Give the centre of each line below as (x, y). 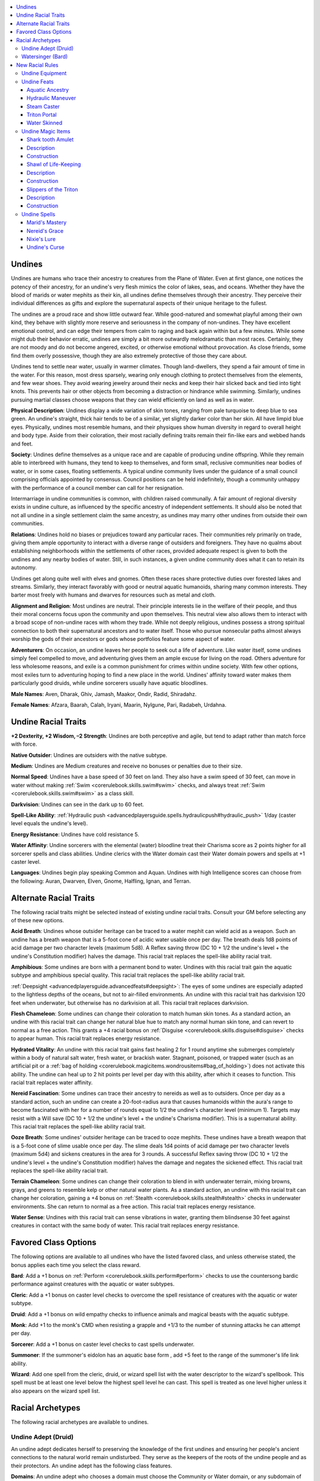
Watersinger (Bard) (45, 57)
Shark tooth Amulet (50, 140)
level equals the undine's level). (49, 823)
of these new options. (38, 921)
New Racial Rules (37, 65)
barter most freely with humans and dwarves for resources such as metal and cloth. (113, 595)
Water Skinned (45, 123)
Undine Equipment (44, 73)
